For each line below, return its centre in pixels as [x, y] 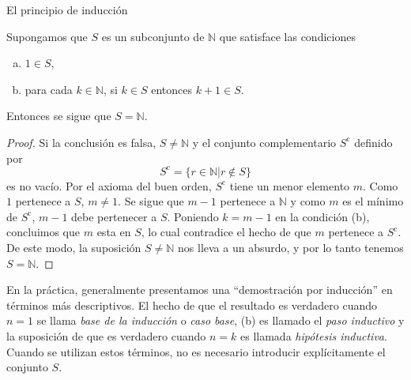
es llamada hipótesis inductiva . [314, 336]
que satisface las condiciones [287, 36]
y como [308, 201]
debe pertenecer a [114, 216]
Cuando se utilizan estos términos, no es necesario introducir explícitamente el [196, 351]
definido [373, 142]
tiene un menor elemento [290, 185]
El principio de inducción [67, 9]
